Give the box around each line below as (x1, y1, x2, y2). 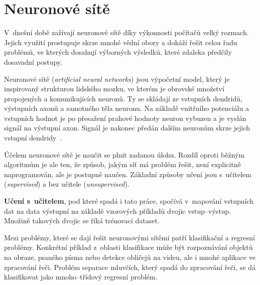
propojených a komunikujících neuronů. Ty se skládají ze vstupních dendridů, (4, 93, 242, 103)
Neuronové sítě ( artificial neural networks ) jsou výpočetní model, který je (4, 73, 230, 84)
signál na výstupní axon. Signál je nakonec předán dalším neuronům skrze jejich (4, 122, 250, 133)
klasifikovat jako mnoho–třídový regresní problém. (4, 271, 158, 282)
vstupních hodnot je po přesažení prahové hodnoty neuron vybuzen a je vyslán (4, 112, 246, 123)
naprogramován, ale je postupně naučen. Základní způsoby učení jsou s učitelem (4, 169, 251, 179)
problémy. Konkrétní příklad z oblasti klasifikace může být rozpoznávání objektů (4, 242, 253, 252)
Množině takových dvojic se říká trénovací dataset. (4, 215, 160, 226)
